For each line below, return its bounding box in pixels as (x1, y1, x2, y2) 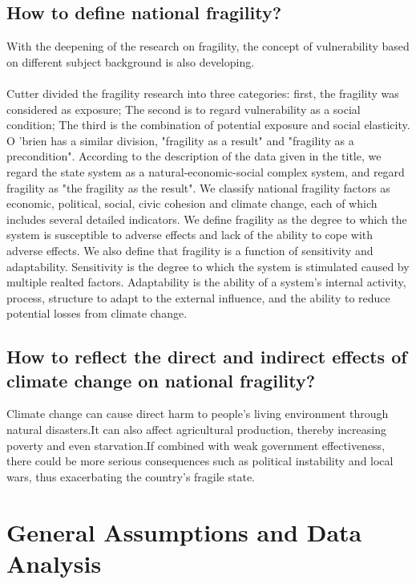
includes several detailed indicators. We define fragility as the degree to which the (6, 210, 407, 227)
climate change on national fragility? (6, 367, 316, 392)
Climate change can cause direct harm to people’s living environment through (6, 405, 389, 422)
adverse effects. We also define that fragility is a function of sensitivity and (6, 241, 374, 258)
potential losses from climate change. (6, 305, 188, 322)
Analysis (6, 546, 102, 579)
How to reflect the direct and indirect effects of (6, 344, 407, 369)
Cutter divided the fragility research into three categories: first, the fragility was (6, 84, 399, 101)
